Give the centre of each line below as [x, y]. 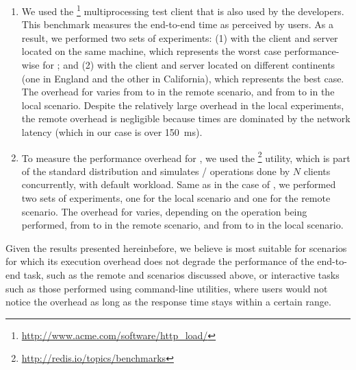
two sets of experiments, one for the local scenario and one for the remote [176, 198]
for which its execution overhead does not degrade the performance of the [160, 261]
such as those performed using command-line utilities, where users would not [167, 288]
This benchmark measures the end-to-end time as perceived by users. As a [178, 24]
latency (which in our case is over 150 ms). [112, 132]
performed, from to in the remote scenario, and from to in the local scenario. [182, 225]
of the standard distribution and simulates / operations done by [156, 171]
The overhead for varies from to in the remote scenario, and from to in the [178, 92]
